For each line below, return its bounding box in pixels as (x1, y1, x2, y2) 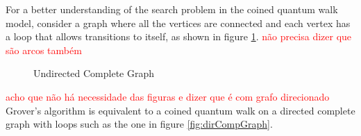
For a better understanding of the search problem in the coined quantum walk (6, 2, 338, 16)
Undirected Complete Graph (33, 66, 155, 80)
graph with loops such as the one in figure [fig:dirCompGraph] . (6, 117, 273, 131)
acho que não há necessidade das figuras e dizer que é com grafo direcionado (6, 89, 330, 103)
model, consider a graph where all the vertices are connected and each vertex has (6, 15, 351, 30)
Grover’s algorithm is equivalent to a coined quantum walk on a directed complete (6, 103, 355, 117)
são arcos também (6, 42, 82, 57)
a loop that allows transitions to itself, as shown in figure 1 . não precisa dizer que (6, 29, 352, 44)
